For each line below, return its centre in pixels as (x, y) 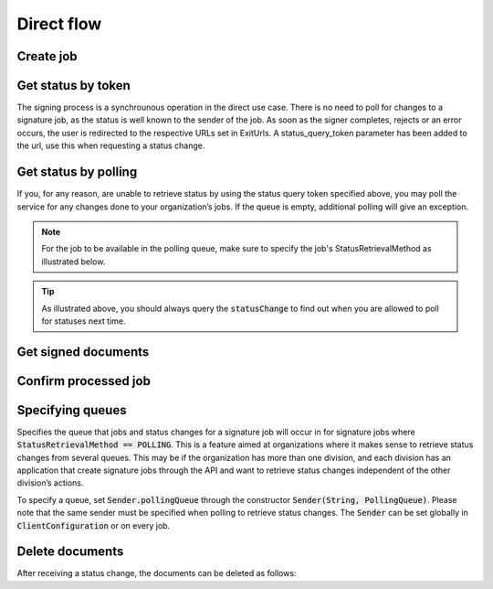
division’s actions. (50, 483)
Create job (47, 56)
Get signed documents (83, 352)
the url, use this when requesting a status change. (111, 145)
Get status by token (74, 86)
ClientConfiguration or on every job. (94, 525)
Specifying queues (72, 410)
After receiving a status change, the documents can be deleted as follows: (157, 573)
